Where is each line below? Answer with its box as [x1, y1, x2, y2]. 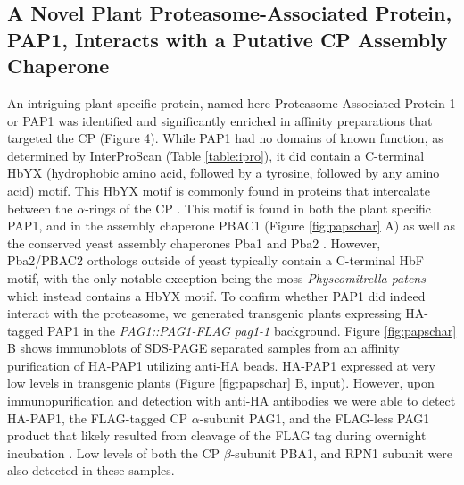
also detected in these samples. [7, 461, 175, 480]
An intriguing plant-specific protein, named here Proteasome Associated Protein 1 [7, 93, 456, 112]
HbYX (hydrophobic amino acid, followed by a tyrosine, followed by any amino [7, 163, 440, 182]
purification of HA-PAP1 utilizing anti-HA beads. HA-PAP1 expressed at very [7, 355, 435, 374]
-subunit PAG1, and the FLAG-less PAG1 [199, 408, 430, 427]
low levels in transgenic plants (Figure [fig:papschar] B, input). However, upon [7, 373, 435, 392]
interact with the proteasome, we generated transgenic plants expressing [7, 304, 402, 322]
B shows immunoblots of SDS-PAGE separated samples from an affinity [7, 339, 400, 357]
